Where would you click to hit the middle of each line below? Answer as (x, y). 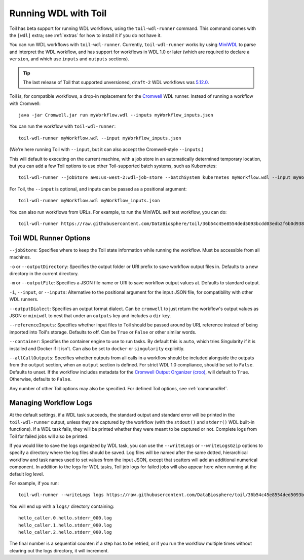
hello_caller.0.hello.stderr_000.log (65, 518)
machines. (20, 257)
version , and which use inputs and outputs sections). (69, 59)
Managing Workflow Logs (51, 403)
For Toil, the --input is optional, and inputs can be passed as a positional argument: (98, 189)
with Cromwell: (25, 103)
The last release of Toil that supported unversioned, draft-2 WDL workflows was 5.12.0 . (116, 82)
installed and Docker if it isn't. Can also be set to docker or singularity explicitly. (97, 348)
